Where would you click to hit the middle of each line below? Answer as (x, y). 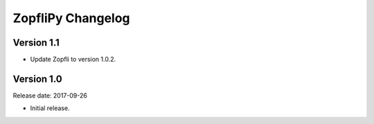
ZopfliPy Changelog (72, 18)
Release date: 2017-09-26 (50, 95)
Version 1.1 (36, 43)
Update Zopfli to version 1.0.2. (73, 60)
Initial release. (50, 108)
